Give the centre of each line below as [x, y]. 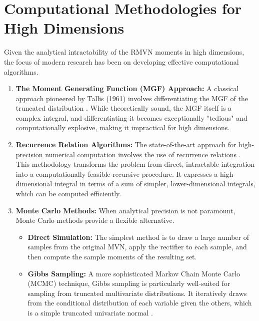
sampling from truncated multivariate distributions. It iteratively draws [137, 293]
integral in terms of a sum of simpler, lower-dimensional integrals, [155, 184]
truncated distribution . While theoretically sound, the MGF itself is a [124, 108]
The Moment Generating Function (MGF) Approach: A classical [127, 88]
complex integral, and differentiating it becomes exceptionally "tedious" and [131, 117]
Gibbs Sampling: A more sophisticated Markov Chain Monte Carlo [134, 273]
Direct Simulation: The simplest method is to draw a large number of [138, 237]
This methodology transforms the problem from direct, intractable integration [135, 164]
